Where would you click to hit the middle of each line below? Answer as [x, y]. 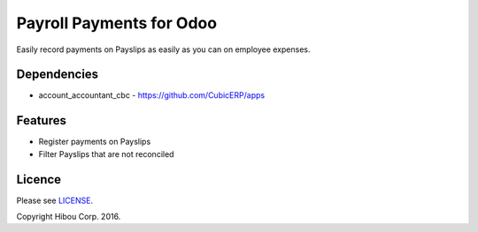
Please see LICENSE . [54, 200]
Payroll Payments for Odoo [116, 23]
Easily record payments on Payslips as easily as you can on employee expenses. [163, 49]
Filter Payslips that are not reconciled [106, 153]
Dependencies [58, 75]
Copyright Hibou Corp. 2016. [69, 217]
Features [41, 120]
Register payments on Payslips [95, 142]
